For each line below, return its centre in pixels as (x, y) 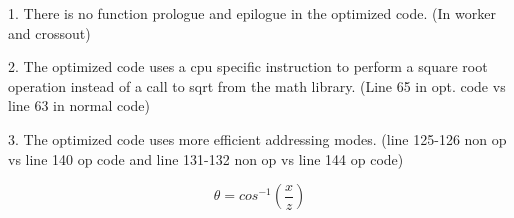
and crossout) (49, 32)
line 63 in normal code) (79, 105)
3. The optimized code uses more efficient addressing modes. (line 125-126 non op (257, 138)
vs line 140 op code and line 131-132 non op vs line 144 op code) (206, 158)
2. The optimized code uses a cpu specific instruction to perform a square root (248, 66)
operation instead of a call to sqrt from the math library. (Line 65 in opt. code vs (257, 85)
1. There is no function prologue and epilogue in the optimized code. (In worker (252, 13)
